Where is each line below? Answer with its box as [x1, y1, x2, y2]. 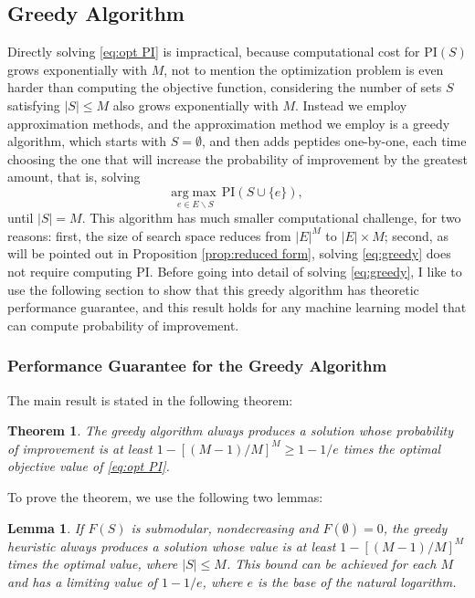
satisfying [7, 95, 60, 114]
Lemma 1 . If [7, 518, 84, 537]
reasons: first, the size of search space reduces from [7, 226, 291, 245]
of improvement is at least [7, 438, 153, 457]
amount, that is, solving [7, 167, 141, 186]
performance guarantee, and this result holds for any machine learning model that [7, 298, 467, 317]
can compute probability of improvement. [7, 315, 239, 334]
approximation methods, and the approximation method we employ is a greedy [7, 113, 450, 132]
